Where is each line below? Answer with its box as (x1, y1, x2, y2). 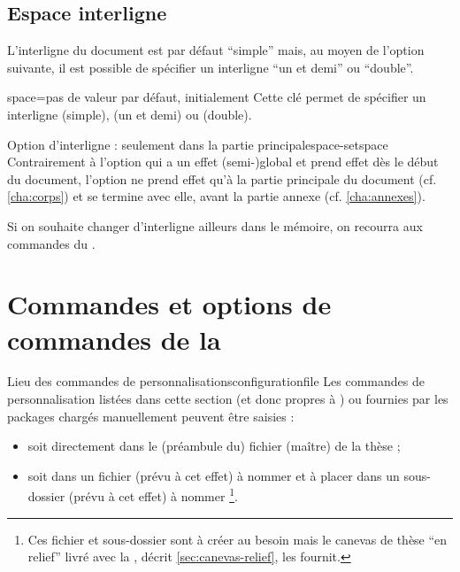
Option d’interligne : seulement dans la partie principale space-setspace (7, 135, 388, 153)
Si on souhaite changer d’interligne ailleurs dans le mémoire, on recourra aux (7, 216, 423, 235)
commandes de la (7, 321, 221, 357)
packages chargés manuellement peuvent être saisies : (7, 406, 295, 425)
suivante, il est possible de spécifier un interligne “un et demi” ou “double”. (7, 58, 414, 76)
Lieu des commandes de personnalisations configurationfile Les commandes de (7, 372, 425, 390)
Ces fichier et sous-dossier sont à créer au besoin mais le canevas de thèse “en (27, 529, 448, 548)
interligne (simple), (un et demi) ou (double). (7, 104, 252, 123)
